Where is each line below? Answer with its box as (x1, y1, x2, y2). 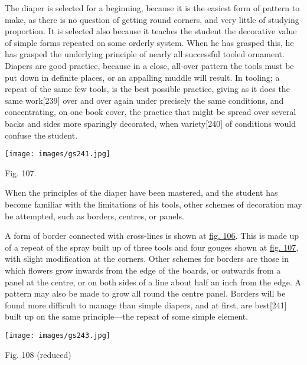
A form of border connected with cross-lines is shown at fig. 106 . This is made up (5, 229, 299, 242)
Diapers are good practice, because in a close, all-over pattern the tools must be (5, 59, 294, 71)
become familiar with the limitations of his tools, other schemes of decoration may (5, 198, 302, 210)
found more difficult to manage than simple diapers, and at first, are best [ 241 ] (5, 298, 287, 311)
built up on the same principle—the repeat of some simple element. (5, 310, 249, 323)
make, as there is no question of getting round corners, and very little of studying (5, 13, 299, 25)
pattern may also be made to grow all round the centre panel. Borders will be (5, 287, 286, 300)
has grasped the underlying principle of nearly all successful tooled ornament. (5, 48, 285, 60)
